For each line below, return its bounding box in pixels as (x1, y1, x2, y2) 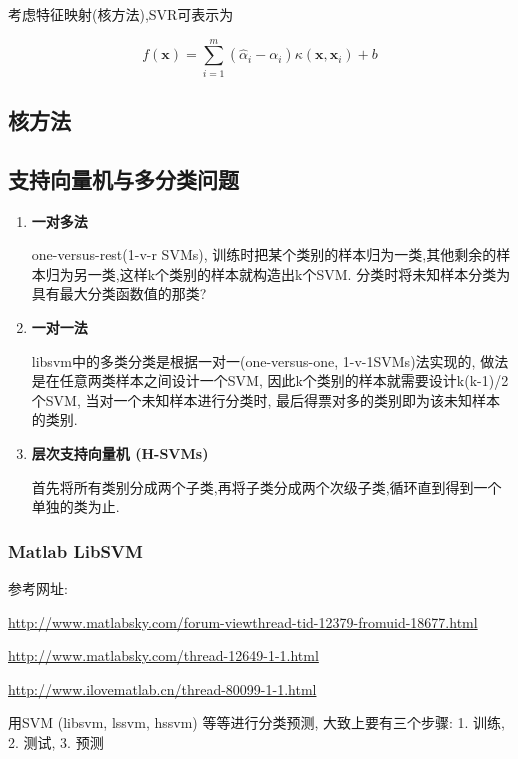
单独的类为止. (31, 496, 120, 517)
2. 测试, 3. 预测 (8, 732, 104, 753)
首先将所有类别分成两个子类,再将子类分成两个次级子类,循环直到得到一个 (31, 476, 502, 497)
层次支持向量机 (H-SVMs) (31, 443, 209, 464)
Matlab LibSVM (8, 538, 143, 563)
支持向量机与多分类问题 (8, 163, 239, 194)
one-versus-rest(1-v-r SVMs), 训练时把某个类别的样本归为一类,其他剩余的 (31, 244, 497, 265)
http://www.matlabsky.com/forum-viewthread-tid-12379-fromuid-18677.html (8, 611, 478, 632)
